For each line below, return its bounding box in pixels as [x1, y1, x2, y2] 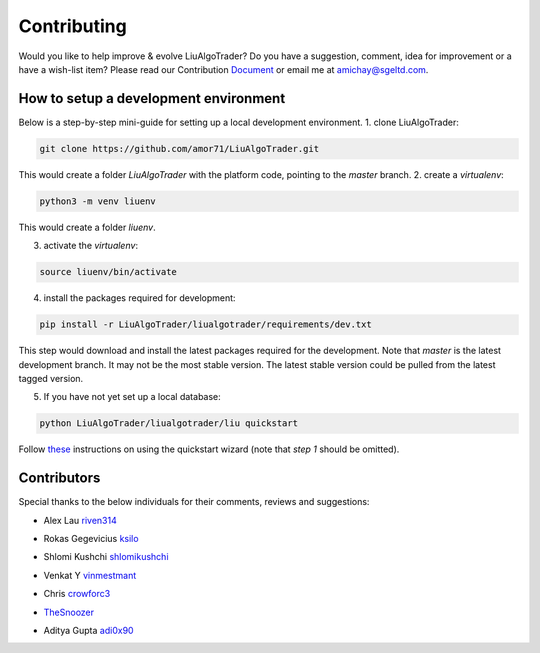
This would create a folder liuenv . [18, 221, 156, 233]
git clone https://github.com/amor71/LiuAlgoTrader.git [39, 143, 320, 154]
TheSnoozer [43, 606, 95, 618]
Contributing [18, 15, 127, 37]
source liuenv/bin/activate [39, 266, 177, 278]
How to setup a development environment [18, 90, 286, 107]
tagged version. [18, 372, 84, 384]
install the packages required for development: [43, 292, 236, 304]
